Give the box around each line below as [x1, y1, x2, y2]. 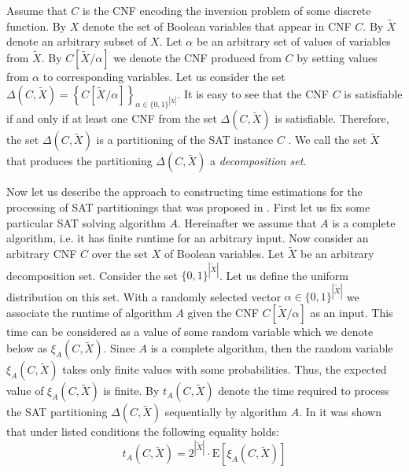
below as [6, 340, 48, 356]
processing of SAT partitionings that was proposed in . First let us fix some [6, 198, 370, 215]
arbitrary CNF [6, 245, 77, 261]
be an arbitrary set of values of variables [196, 33, 391, 50]
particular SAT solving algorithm [6, 214, 166, 230]
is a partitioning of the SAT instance [96, 131, 274, 148]
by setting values [297, 50, 378, 65]
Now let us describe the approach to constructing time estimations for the [6, 183, 363, 200]
